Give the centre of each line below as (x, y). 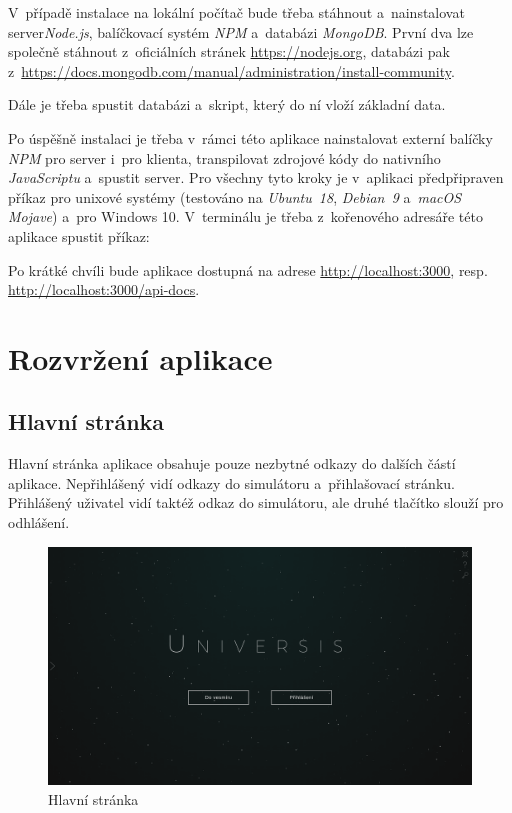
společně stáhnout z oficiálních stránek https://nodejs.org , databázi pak (229, 51)
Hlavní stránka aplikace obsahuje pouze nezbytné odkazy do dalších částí (232, 463)
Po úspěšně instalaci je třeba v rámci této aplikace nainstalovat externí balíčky (250, 137)
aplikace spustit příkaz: (79, 235)
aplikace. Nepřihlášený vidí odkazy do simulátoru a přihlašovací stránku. (231, 482)
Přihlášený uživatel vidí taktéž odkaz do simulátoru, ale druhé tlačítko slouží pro (256, 502)
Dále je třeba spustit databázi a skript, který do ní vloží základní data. (227, 104)
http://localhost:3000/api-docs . (104, 289)
